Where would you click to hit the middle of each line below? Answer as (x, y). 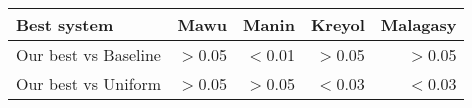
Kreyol (337, 24)
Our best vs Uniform (89, 83)
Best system (65, 24)
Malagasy (418, 24)
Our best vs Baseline (88, 54)
